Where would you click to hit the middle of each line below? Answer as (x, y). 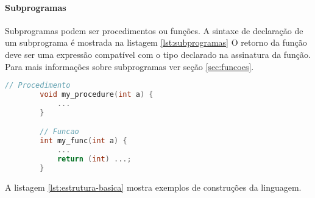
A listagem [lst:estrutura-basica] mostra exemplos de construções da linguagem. (153, 187)
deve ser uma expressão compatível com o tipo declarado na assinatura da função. (158, 54)
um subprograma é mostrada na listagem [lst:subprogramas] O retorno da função (156, 42)
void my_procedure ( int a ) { (97, 95)
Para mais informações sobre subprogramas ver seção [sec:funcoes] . (129, 66)
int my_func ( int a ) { (83, 141)
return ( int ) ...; (94, 159)
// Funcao (59, 132)
